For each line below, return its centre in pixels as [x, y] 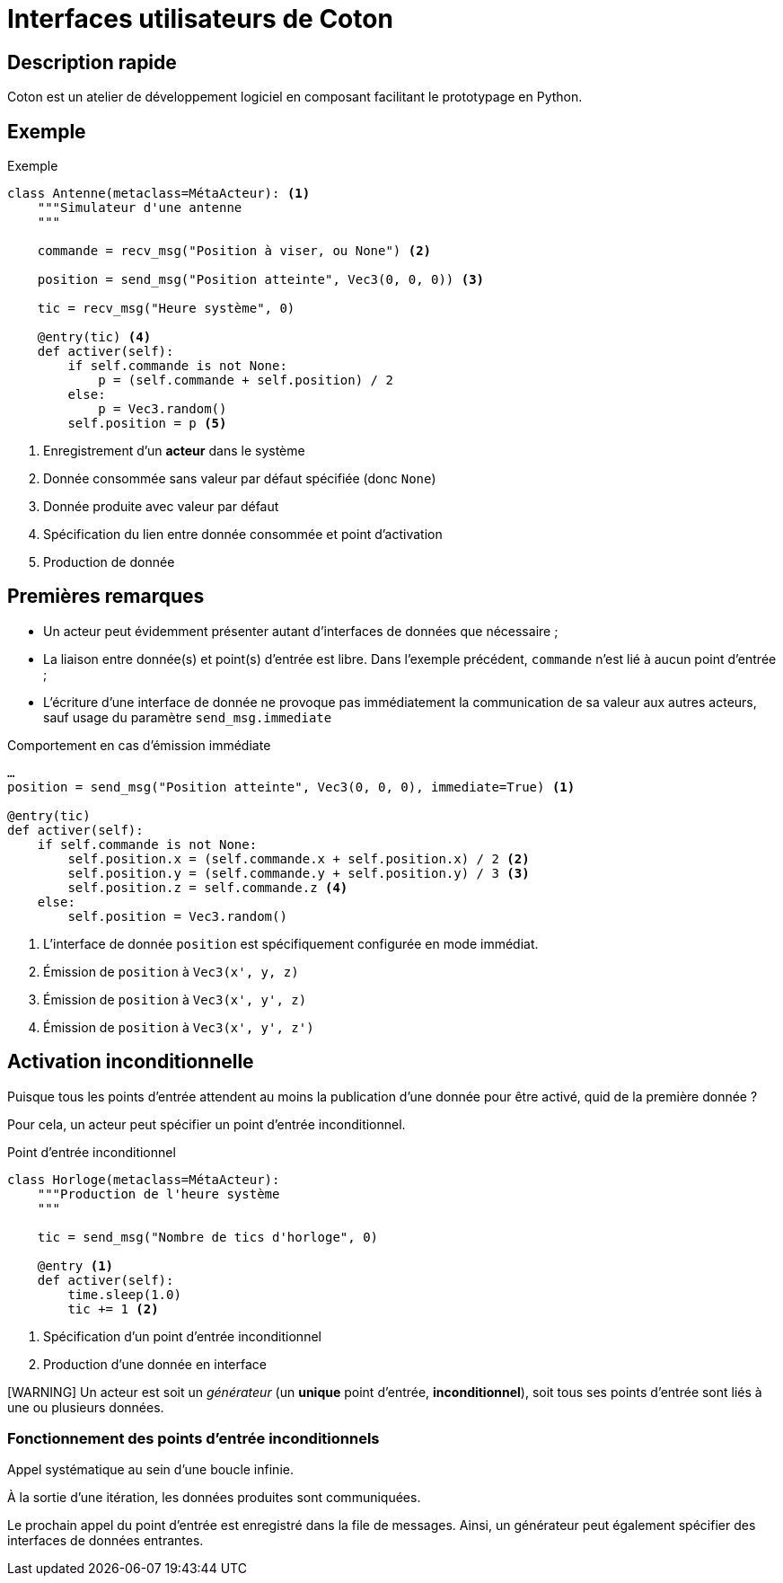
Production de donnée [109, 562]
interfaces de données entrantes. [106, 1541]
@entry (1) [75, 1265]
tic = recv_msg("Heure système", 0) [166, 309]
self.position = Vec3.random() [177, 916]
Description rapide [92, 62]
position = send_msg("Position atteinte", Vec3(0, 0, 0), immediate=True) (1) [291, 787]
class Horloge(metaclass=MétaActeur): [144, 1179]
